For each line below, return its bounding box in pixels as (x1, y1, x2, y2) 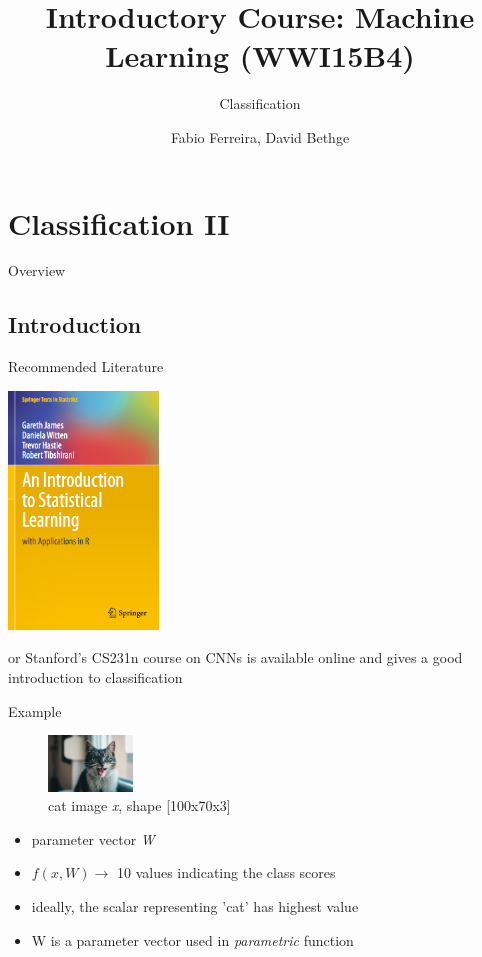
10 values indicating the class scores (117, 862, 336, 883)
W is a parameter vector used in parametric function (31, 929, 354, 950)
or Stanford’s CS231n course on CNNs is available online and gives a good (8, 647, 463, 668)
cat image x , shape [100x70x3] (48, 795, 231, 816)
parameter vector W (31, 828, 155, 849)
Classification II (8, 202, 230, 243)
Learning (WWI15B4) (105, 35, 415, 76)
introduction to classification (8, 667, 183, 688)
